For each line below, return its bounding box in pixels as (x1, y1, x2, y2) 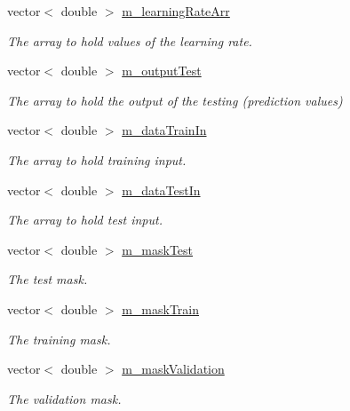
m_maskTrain (122, 299, 199, 318)
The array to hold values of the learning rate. (7, 31, 252, 50)
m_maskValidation (122, 360, 225, 378)
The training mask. (7, 329, 111, 348)
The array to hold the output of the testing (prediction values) (7, 91, 343, 109)
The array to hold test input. (7, 210, 163, 229)
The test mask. (7, 270, 88, 288)
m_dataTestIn (122, 180, 201, 199)
